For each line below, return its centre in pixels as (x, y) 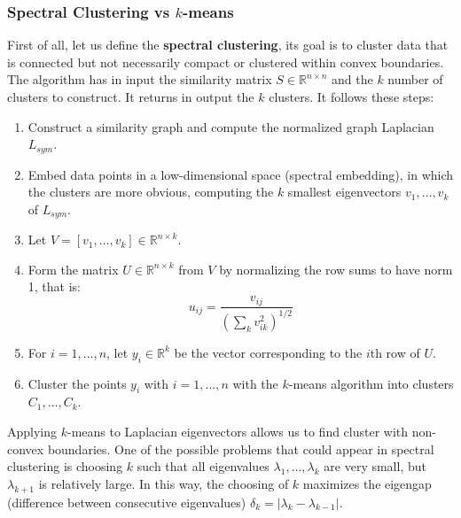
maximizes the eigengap (367, 483)
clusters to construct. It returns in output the (131, 97)
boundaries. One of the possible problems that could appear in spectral (241, 448)
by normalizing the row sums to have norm (336, 269)
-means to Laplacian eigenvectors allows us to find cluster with (238, 432)
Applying (32, 432)
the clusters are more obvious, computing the (151, 192)
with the (255, 383)
